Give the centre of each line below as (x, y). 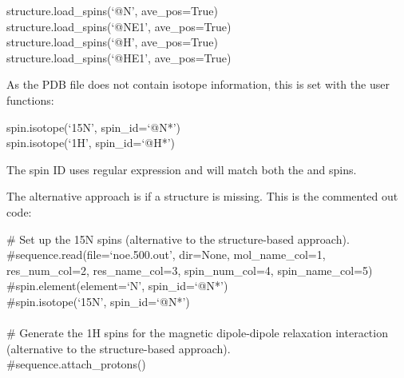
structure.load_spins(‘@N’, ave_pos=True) (112, 10)
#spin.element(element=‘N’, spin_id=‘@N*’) (117, 286)
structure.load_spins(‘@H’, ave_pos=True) (112, 42)
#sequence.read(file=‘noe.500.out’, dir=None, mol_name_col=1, (166, 255)
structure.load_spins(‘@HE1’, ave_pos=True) (119, 57)
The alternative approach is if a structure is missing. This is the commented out (202, 196)
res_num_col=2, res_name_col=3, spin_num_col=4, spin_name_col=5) (190, 270)
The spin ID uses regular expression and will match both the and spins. (182, 169)
